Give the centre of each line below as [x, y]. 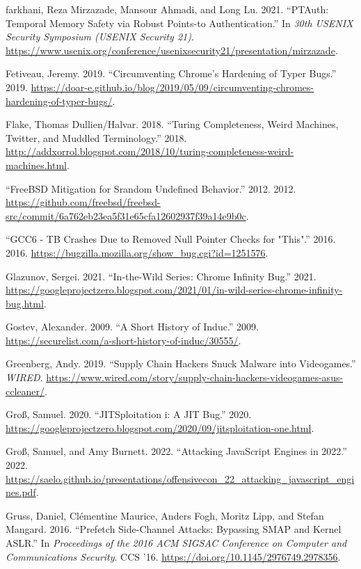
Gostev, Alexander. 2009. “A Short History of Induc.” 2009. [133, 327]
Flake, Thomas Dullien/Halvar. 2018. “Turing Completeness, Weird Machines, [172, 124]
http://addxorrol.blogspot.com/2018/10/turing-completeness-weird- [150, 151]
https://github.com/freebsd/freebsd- [83, 202]
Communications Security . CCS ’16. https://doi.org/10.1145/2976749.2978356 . [173, 556]
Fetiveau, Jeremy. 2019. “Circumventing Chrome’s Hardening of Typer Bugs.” [171, 73]
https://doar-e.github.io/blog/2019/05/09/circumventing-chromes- [173, 87]
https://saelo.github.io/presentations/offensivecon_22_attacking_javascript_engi [180, 478]
